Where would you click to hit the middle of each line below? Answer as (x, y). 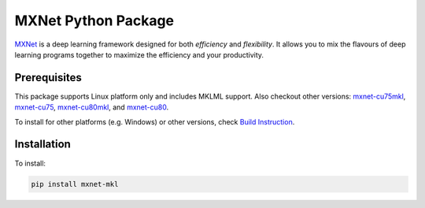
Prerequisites (48, 78)
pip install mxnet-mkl (75, 184)
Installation (42, 145)
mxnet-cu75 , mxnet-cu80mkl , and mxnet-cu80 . (92, 107)
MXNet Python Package (94, 20)
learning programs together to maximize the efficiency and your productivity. (139, 54)
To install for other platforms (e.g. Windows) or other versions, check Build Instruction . (155, 121)
